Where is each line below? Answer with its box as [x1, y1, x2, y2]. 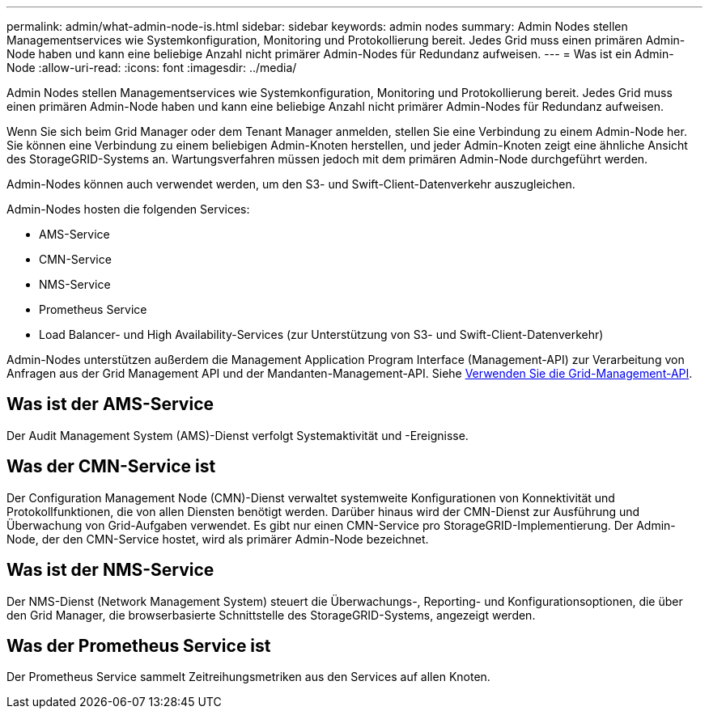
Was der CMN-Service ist [6, 456, 216, 477]
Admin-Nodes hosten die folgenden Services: [6, 202, 250, 216]
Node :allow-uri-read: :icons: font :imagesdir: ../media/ [6, 61, 297, 74]
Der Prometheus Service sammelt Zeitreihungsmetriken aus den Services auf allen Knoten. [6, 670, 490, 684]
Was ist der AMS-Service [6, 394, 214, 415]
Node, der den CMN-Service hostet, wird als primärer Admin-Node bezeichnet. [6, 531, 429, 546]
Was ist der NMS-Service [6, 560, 214, 581]
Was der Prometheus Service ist [6, 635, 271, 656]
